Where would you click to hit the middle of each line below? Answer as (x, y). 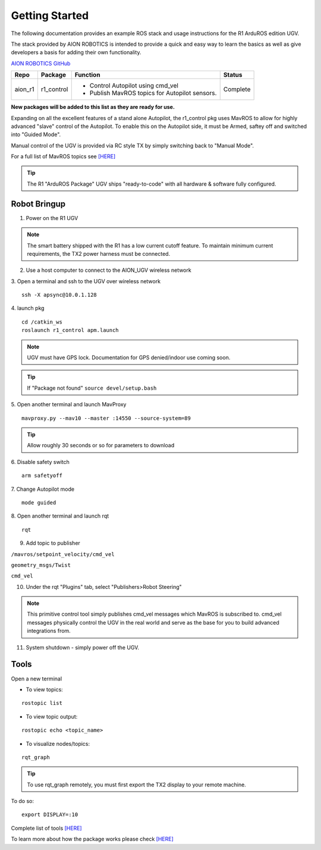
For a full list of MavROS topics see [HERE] (63, 156)
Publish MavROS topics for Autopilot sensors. (153, 93)
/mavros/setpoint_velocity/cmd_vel (63, 554)
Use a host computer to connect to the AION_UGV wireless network (108, 270)
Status (233, 75)
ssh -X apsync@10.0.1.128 (59, 295)
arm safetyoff (42, 476)
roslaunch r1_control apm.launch (70, 330)
